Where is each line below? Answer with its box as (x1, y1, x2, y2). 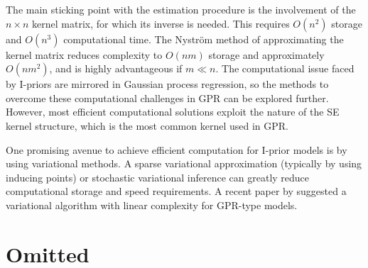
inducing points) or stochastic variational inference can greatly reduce (6, 169, 310, 184)
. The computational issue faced (215, 61, 355, 76)
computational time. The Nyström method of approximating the (63, 31, 344, 46)
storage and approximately (208, 47, 325, 62)
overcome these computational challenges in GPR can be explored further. (6, 90, 329, 105)
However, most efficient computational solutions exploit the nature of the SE (6, 104, 340, 119)
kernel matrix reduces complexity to (6, 47, 163, 62)
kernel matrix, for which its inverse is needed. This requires (32, 16, 290, 30)
